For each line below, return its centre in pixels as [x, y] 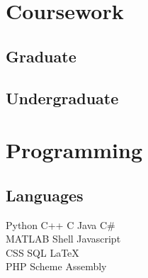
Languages [45, 195]
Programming [74, 150]
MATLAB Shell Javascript [63, 239]
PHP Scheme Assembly [56, 266]
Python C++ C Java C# [61, 224]
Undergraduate [62, 98]
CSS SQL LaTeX [42, 252]
